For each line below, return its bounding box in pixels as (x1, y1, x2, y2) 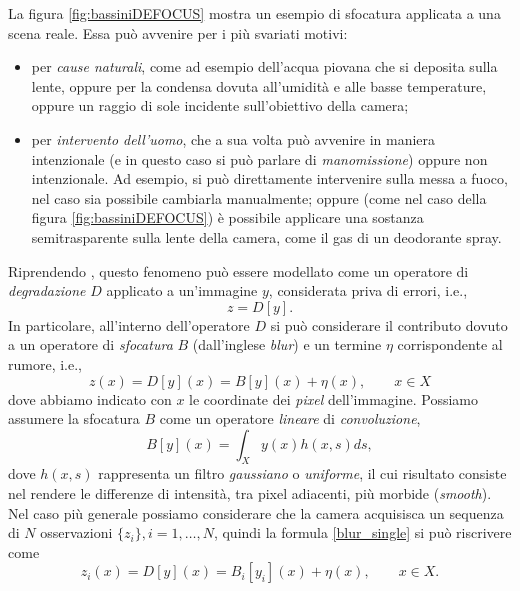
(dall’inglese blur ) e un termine (192, 334, 382, 355)
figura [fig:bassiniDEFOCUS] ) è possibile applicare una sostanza (31, 207, 424, 228)
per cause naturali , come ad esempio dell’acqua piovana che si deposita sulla (31, 56, 498, 77)
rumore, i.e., (8, 353, 82, 374)
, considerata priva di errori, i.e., (268, 280, 468, 301)
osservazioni (40, 522, 113, 543)
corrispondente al (397, 334, 503, 355)
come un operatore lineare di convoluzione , (159, 408, 421, 429)
